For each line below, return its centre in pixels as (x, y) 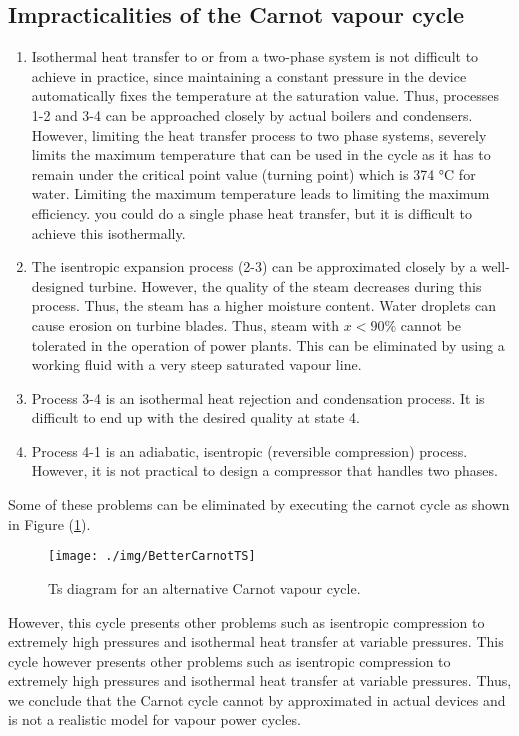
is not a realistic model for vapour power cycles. (154, 719)
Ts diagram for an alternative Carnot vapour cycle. (204, 587)
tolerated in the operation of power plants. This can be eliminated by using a (268, 344)
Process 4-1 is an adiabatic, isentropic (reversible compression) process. (249, 450)
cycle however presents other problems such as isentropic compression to (229, 660)
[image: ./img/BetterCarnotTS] (152, 556)
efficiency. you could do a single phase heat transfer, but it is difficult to (252, 212)
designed (57, 285)
